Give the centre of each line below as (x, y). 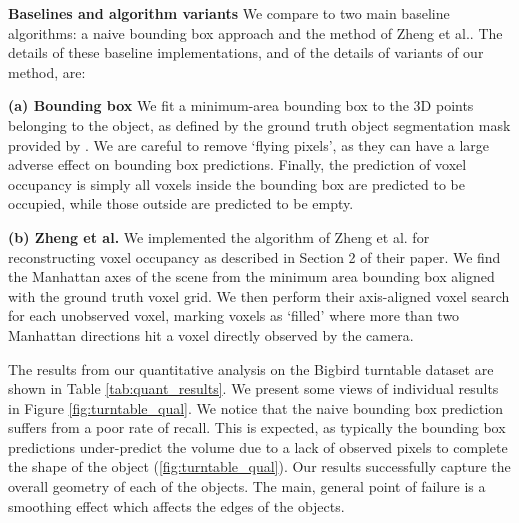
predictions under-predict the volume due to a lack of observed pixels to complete (258, 446)
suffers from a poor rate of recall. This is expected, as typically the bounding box (257, 427)
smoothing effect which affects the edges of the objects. (176, 505)
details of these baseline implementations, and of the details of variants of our (246, 52)
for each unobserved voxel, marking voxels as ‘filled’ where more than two (234, 315)
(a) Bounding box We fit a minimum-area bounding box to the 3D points (241, 105)
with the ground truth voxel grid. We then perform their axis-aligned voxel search (259, 295)
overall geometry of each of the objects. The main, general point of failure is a (247, 486)
